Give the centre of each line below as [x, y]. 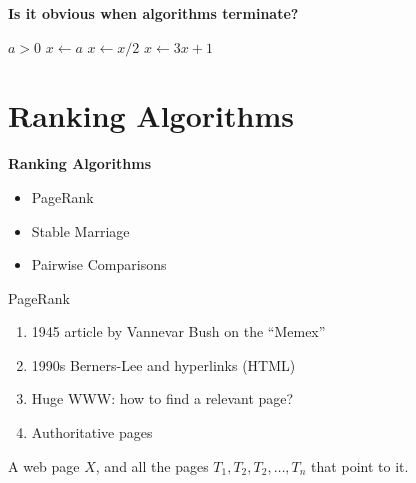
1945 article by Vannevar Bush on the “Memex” [178, 331]
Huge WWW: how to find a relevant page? [162, 398]
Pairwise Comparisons [99, 264]
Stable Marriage [80, 230]
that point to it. [360, 465]
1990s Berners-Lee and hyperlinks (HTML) [163, 364]
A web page [44, 465]
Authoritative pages [92, 432]
